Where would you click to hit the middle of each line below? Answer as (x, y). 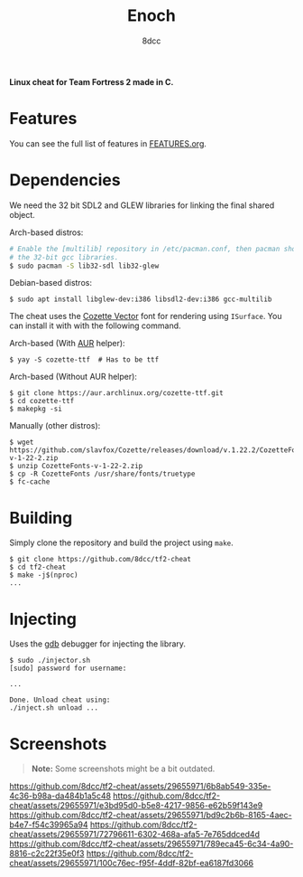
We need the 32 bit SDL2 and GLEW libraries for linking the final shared (142, 205)
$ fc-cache (30, 482)
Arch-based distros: (46, 232)
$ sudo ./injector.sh (50, 661)
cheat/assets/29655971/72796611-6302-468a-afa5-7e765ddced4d (134, 835)
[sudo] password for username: (68, 669)
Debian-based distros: (51, 283)
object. (23, 214)
